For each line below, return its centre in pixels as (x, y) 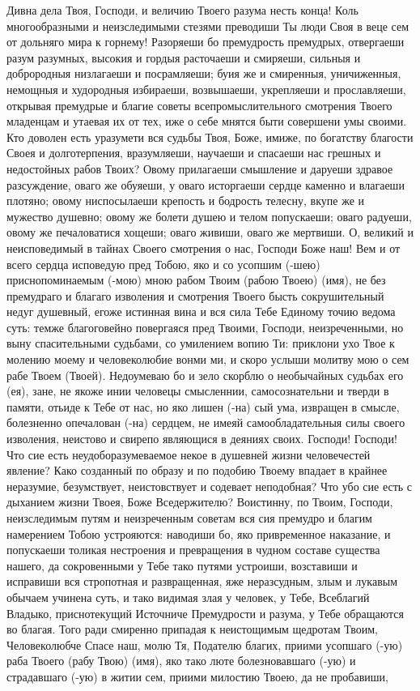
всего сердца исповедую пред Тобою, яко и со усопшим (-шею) (163, 264)
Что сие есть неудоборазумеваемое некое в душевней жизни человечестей (189, 454)
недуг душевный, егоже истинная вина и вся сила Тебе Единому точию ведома (201, 311)
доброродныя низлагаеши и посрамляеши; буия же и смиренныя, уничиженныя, (204, 73)
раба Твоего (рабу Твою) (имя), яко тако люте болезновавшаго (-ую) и (181, 661)
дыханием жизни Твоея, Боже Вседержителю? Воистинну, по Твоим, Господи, (200, 502)
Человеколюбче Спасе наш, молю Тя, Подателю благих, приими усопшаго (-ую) (205, 644)
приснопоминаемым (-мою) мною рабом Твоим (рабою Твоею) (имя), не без (196, 280)
